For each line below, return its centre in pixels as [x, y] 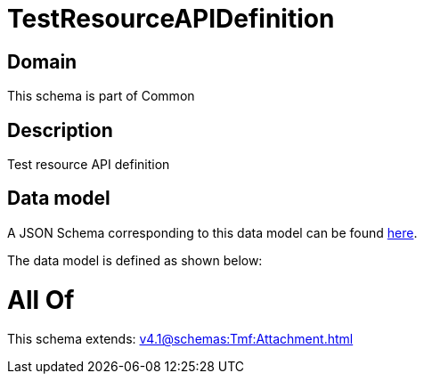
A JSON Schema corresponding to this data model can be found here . [212, 232]
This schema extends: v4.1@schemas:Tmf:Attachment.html [180, 339]
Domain [42, 61]
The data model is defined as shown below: [135, 260]
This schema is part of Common [101, 96]
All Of [41, 300]
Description [60, 130]
